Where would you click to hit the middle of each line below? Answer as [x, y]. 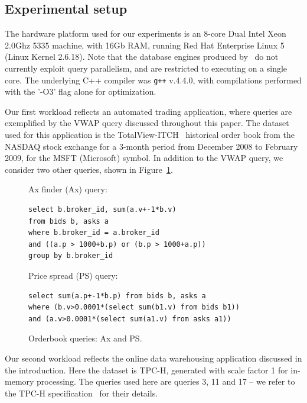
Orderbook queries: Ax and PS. [85, 338]
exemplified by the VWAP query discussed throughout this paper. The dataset [147, 123]
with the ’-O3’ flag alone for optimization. [81, 91]
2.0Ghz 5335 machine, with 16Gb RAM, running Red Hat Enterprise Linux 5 [145, 45]
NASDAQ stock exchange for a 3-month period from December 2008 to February [151, 146]
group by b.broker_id [71, 256]
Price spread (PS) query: [73, 275]
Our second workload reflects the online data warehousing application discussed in [153, 358]
